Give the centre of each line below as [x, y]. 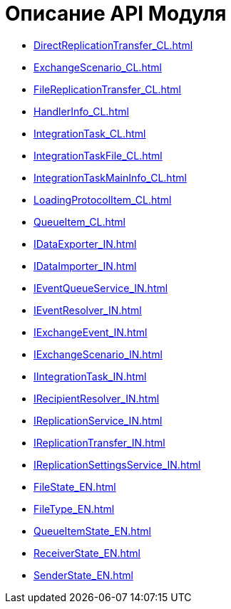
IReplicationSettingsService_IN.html [117, 464]
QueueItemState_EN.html [92, 531]
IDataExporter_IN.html [85, 244]
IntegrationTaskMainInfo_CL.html [110, 177]
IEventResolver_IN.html [88, 310]
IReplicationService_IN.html [98, 420]
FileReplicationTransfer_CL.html [107, 89]
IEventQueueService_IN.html [101, 288]
